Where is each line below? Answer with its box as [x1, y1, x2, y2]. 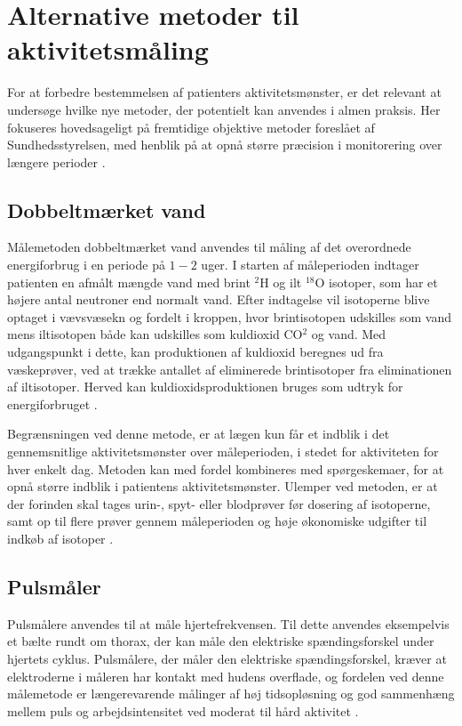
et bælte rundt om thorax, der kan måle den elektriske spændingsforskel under [7, 632, 434, 650]
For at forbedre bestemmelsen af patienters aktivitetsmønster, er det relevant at [7, 83, 442, 101]
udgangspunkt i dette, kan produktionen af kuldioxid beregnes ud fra [7, 343, 384, 361]
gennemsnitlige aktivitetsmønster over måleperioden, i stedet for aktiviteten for [7, 442, 439, 461]
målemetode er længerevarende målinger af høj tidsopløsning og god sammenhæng [7, 684, 455, 703]
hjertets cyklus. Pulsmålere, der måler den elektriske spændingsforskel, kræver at [7, 649, 447, 667]
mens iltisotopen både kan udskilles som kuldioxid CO [7, 325, 303, 343]
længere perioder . [7, 152, 106, 171]
